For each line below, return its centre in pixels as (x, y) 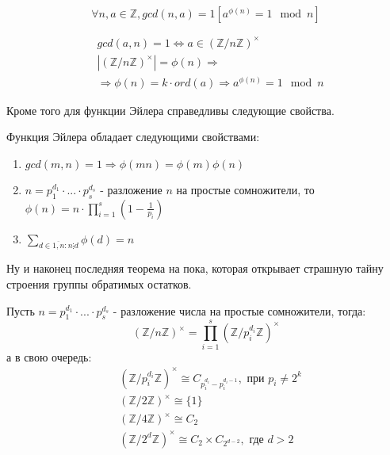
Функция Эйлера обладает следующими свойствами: (133, 137)
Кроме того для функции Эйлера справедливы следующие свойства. (170, 110)
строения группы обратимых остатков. (99, 283)
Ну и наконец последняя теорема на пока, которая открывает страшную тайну (195, 268)
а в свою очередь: (49, 356)
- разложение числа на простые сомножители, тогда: (239, 310)
